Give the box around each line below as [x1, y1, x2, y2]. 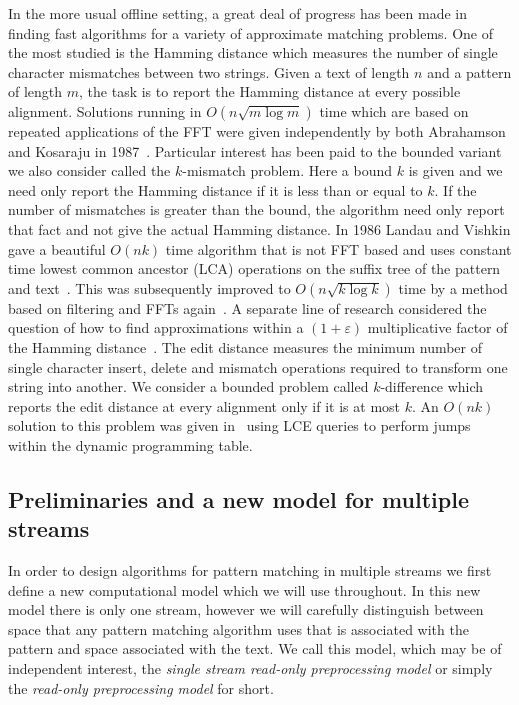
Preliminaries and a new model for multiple [8, 483, 469, 514]
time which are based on [319, 100, 469, 121]
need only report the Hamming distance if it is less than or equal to [8, 179, 423, 200]
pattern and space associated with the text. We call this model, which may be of [8, 638, 502, 659]
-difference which [380, 376, 484, 397]
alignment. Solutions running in [8, 100, 202, 121]
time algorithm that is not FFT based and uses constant [165, 238, 512, 259]
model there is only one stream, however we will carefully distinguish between [8, 599, 484, 620]
